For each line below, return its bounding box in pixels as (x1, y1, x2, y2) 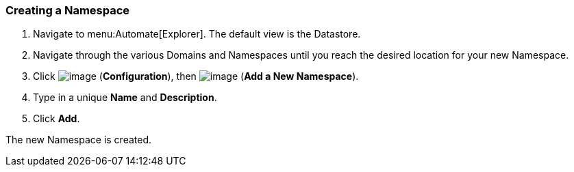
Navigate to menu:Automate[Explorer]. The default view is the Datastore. (33, 28, 361, 40)
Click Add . (33, 113, 80, 125)
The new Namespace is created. (5, 134, 152, 146)
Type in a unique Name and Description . (33, 91, 217, 104)
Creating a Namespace (5, 3, 130, 17)
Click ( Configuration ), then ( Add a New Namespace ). (33, 70, 359, 83)
